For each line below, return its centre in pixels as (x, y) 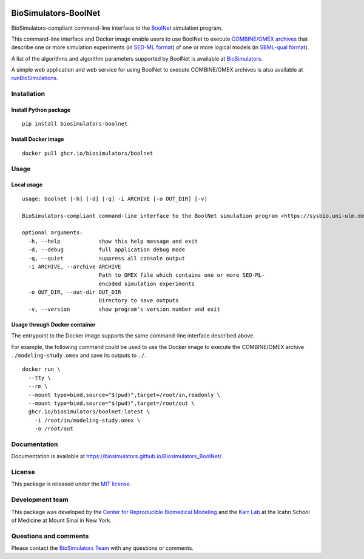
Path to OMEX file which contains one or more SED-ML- (182, 275)
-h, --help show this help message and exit (113, 241)
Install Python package (41, 110)
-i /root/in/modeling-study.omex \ (87, 420)
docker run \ (41, 369)
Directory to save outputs (139, 301)
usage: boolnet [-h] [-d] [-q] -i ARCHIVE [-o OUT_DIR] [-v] (115, 198)
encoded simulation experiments (147, 283)
